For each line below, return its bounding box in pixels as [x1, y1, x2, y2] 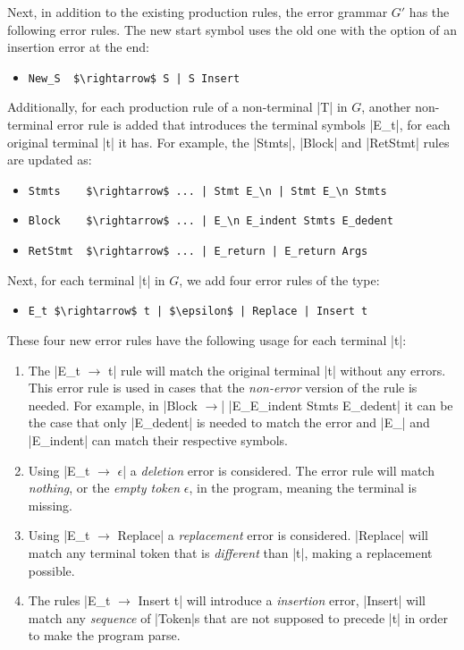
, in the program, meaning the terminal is [189, 478, 418, 497]
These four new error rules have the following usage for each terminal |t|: [7, 331, 407, 350]
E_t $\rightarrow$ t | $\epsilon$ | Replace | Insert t [28, 305, 368, 318]
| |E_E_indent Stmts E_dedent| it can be [221, 395, 453, 414]
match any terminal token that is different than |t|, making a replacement [28, 543, 433, 561]
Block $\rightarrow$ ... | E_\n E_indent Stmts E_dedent [28, 215, 393, 228]
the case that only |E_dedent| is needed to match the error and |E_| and [28, 413, 430, 432]
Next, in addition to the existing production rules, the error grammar [7, 3, 388, 21]
